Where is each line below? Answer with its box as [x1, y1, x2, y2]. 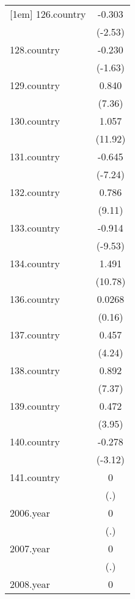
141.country [10, 470, 60, 484]
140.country [10, 434, 60, 448]
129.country [10, 78, 60, 92]
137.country [10, 327, 60, 342]
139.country [10, 399, 60, 413]
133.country [10, 221, 60, 235]
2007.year [10, 541, 50, 555]
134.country [10, 256, 60, 270]
